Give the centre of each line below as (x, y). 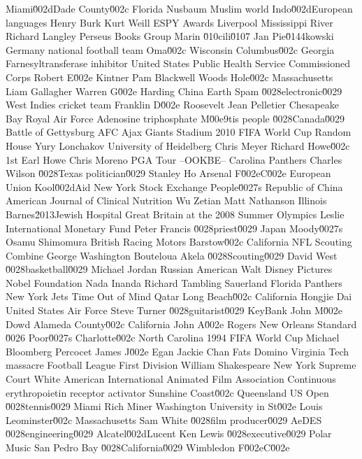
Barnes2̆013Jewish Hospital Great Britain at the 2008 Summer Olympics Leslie (175, 214)
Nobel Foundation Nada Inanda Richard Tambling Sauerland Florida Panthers (174, 282)
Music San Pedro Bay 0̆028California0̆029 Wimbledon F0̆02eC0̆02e (148, 447)
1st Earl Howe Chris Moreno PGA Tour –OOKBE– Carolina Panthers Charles (174, 159)
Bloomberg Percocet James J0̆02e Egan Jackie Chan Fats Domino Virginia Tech (178, 351)
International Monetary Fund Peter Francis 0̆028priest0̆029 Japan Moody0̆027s (174, 228)
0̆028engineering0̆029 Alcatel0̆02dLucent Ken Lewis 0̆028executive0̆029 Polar (169, 433)
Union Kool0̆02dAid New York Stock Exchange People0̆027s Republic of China (174, 186)
